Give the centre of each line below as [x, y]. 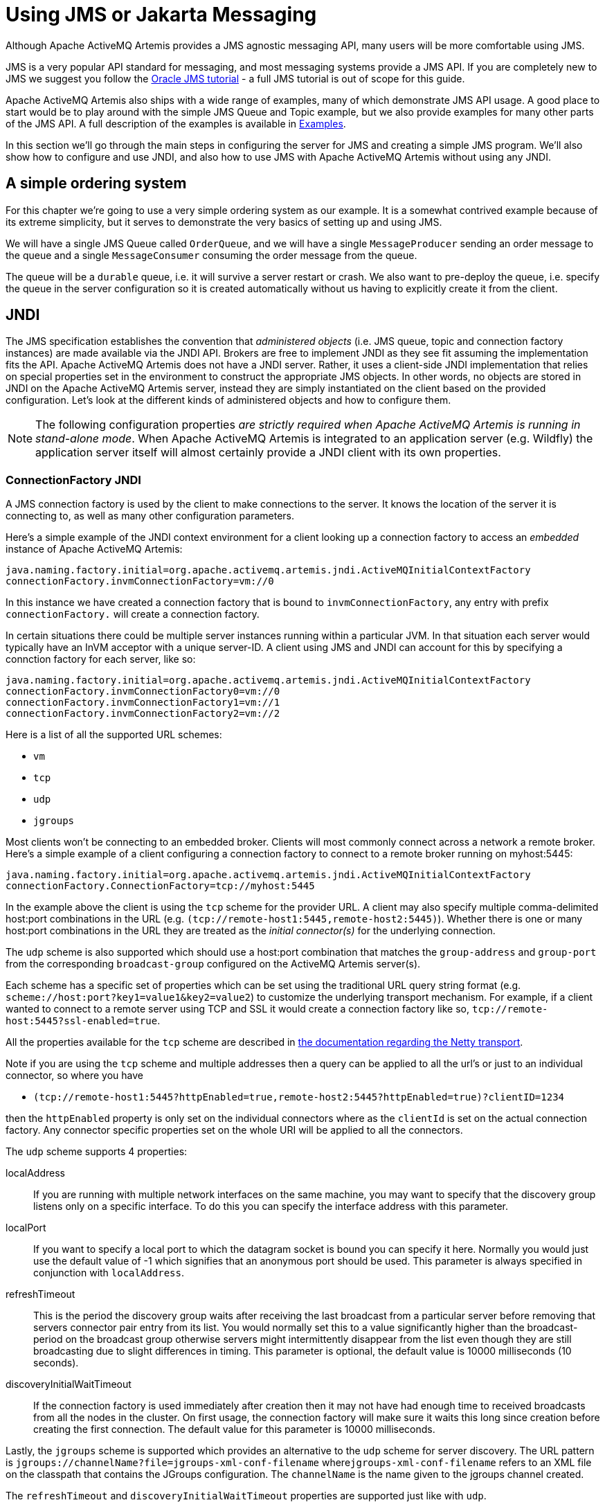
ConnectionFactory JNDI [73, 480]
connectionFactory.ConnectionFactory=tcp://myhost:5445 [160, 886]
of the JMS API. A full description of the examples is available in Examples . [176, 123]
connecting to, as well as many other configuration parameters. [150, 516]
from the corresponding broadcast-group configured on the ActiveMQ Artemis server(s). [213, 964]
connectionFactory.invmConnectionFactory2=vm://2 [143, 714]
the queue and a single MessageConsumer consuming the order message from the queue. [211, 255]
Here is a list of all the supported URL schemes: [114, 735]
